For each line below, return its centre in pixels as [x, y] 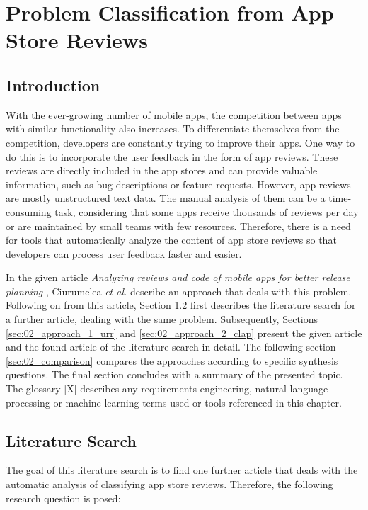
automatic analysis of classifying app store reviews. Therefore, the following [169, 484]
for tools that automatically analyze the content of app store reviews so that [171, 240]
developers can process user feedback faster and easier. [124, 253]
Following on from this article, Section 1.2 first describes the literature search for [181, 305]
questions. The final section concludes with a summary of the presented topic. [174, 374]
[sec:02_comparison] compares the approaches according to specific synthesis [172, 360]
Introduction [53, 85]
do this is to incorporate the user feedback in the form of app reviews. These [172, 156]
